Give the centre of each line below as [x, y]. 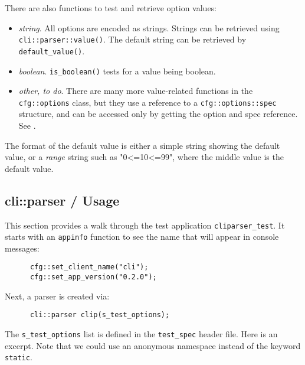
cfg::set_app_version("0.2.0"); [93, 277]
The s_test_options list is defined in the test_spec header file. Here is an [141, 334]
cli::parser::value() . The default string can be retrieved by [132, 39]
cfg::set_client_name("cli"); [89, 267]
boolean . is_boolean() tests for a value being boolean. [117, 71]
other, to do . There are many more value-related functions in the [136, 91]
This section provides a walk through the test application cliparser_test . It [145, 225]
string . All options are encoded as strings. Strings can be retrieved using [149, 27]
